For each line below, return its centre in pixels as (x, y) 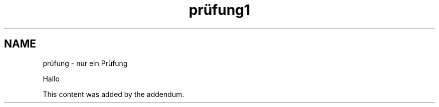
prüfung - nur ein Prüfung (85, 63)
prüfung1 (220, 10)
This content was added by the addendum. (114, 94)
